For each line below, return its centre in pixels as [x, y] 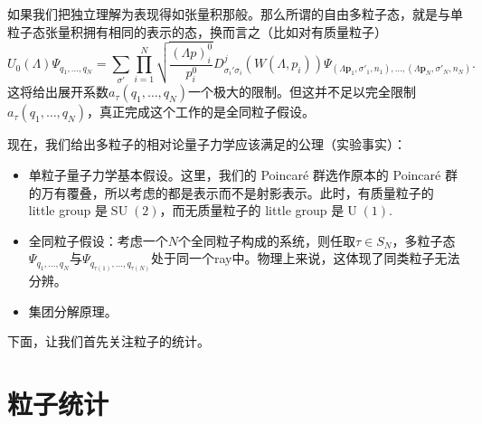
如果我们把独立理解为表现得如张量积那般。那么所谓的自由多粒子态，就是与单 [235, 14]
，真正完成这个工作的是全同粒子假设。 [200, 112]
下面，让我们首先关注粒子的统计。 [109, 341]
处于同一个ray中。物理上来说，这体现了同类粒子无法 [305, 258]
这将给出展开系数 [58, 92]
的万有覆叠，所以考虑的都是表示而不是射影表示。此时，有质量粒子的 [231, 192]
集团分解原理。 [73, 311]
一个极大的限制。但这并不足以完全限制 [302, 92]
